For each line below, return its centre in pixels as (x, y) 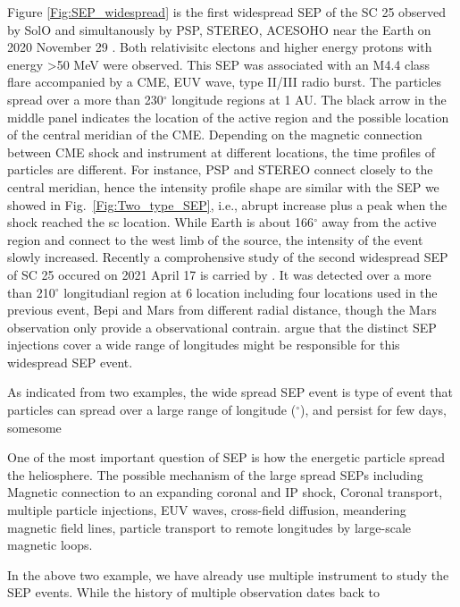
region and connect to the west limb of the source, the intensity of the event (215, 239)
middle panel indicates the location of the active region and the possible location (228, 117)
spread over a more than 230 (85, 99)
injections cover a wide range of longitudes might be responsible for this (204, 345)
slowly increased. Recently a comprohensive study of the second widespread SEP (228, 257)
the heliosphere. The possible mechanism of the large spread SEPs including (215, 474)
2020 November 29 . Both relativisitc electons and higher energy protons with (220, 47)
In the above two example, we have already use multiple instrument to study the (228, 574)
